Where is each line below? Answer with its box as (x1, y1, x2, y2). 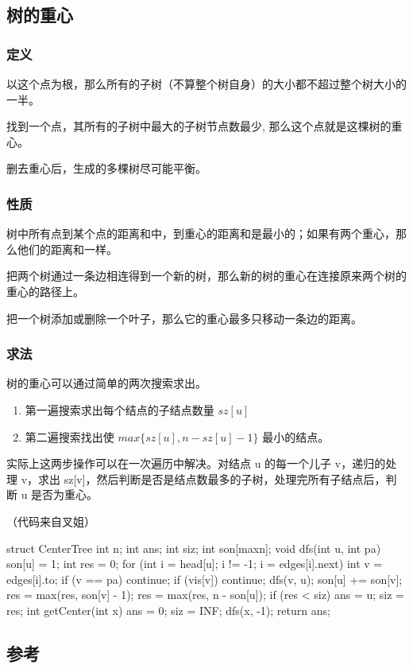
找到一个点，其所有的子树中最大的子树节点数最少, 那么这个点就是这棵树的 (6, 118, 392, 134)
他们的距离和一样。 (17, 240, 118, 257)
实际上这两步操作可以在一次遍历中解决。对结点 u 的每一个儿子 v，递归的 (6, 455, 386, 472)
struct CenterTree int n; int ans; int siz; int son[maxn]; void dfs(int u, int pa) (6, 539, 381, 556)
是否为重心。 (31, 486, 98, 503)
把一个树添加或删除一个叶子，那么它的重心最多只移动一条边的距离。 (6, 309, 362, 326)
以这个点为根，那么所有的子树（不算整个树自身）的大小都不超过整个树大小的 (6, 76, 407, 91)
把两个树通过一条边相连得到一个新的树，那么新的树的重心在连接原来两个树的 (6, 267, 407, 284)
